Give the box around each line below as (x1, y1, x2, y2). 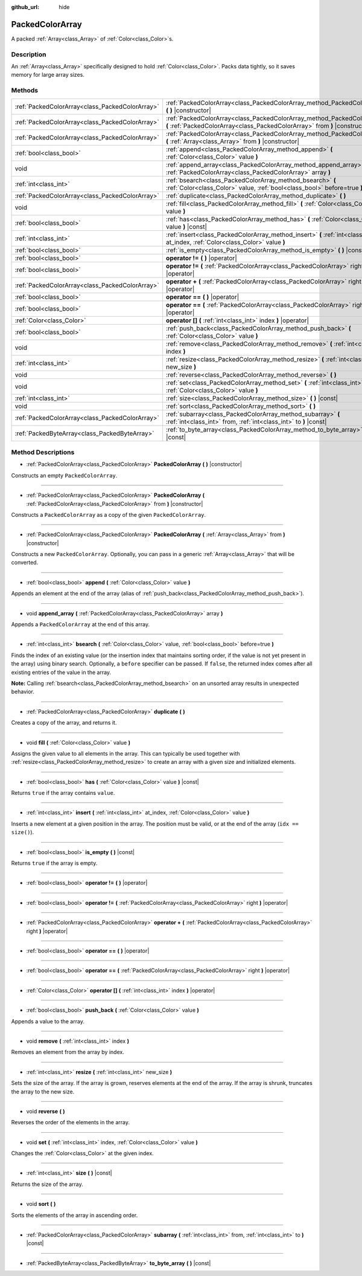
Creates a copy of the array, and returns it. (11, 719, 117, 727)
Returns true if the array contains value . (11, 789, 115, 797)
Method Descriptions (11, 448, 75, 456)
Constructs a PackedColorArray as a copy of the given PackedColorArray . (11, 511, 206, 518)
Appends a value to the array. (11, 1017, 84, 1025)
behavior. (11, 688, 34, 695)
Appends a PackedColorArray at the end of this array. (11, 621, 150, 628)
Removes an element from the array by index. (11, 1049, 125, 1056)
